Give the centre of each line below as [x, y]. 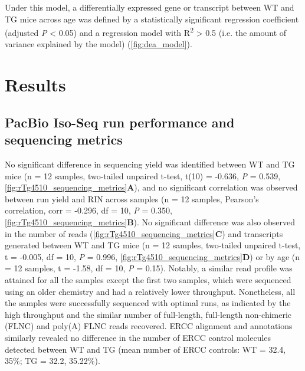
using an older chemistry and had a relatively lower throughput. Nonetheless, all [150, 291]
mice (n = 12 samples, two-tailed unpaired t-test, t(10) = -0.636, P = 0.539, [143, 175]
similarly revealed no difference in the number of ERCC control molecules [138, 337]
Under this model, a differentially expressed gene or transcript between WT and [150, 7]
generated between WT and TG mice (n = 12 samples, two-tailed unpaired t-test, [153, 245]
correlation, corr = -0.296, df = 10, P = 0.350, [88, 210]
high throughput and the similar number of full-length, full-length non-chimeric [148, 314]
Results [35, 85]
